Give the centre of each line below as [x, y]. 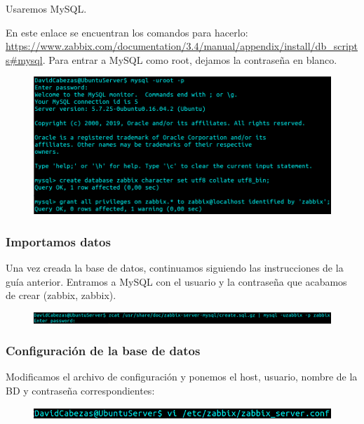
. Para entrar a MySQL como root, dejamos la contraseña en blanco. [190, 59]
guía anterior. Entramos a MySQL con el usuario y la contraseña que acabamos [176, 281]
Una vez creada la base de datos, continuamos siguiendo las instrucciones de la [175, 268]
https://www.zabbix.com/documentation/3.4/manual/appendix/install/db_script [182, 46]
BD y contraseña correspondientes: [80, 390]
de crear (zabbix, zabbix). [61, 295]
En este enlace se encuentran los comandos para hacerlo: [127, 32]
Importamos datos [58, 241]
